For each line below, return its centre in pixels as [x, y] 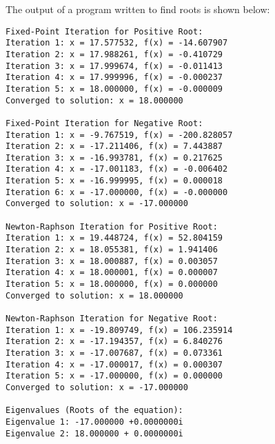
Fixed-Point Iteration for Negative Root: [104, 123]
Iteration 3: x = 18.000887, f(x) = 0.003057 [112, 261]
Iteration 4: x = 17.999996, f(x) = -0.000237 [114, 78]
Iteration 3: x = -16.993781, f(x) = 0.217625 [114, 158]
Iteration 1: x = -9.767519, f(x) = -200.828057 [119, 135]
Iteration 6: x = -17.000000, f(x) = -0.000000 [117, 192]
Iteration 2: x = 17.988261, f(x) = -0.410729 [114, 54]
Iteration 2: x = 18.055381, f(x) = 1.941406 [112, 250]
